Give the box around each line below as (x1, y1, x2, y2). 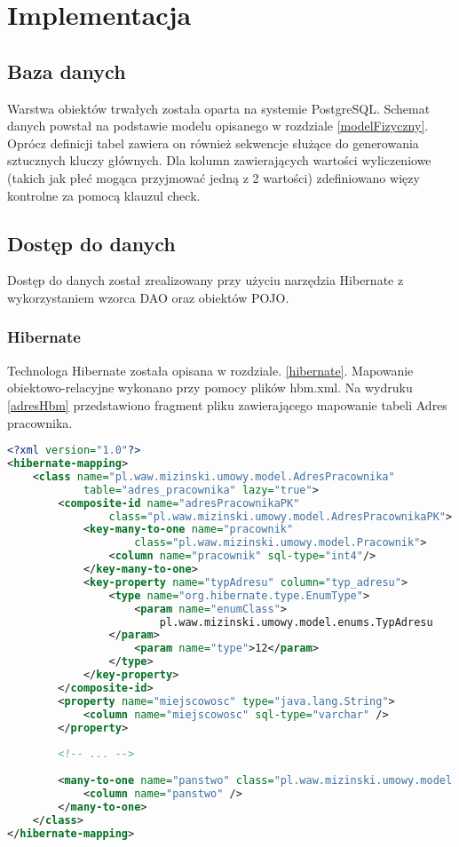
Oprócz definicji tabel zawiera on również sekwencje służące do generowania (7, 133, 419, 152)
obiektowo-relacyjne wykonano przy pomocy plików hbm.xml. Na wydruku (7, 378, 413, 397)
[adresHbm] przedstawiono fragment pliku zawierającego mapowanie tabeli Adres (7, 395, 447, 414)
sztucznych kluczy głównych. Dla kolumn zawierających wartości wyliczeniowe (7, 151, 431, 170)
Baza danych (7, 57, 126, 84)
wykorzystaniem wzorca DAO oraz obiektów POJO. (7, 288, 289, 306)
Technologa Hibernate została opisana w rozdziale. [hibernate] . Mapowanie (7, 360, 414, 379)
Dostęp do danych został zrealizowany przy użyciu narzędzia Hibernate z (7, 271, 404, 289)
